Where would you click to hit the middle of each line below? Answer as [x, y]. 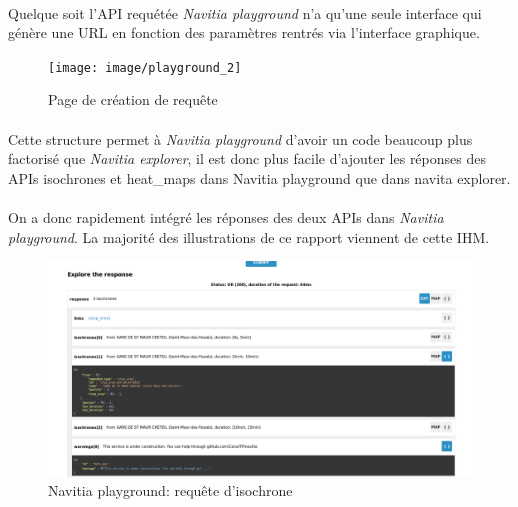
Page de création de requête [133, 99]
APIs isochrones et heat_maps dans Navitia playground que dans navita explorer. [259, 177]
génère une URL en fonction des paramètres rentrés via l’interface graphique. [244, 32]
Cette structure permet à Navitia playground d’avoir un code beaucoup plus [240, 138]
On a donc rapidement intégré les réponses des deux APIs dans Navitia [226, 217]
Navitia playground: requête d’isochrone [170, 490]
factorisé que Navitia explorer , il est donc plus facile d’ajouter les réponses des [247, 158]
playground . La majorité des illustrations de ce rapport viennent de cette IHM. [249, 236]
